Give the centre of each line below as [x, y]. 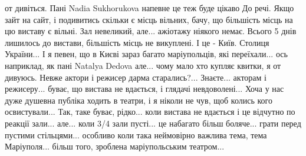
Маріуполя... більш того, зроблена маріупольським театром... [115, 146]
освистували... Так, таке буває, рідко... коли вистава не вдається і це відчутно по [150, 112]
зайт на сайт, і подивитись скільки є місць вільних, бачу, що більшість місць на [149, 19]
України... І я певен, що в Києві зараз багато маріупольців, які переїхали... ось [146, 54]
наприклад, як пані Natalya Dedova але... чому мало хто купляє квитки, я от [143, 65]
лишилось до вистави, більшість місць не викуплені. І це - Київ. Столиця [137, 42]
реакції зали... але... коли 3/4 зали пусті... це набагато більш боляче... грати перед [153, 123]
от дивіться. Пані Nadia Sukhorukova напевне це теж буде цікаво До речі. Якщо [149, 8]
